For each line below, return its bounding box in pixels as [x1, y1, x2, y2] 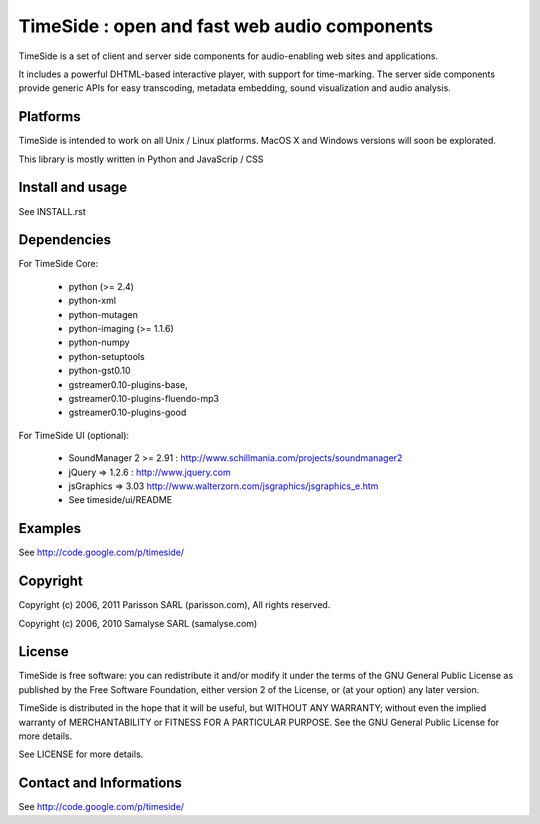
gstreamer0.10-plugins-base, [68, 378, 189, 390]
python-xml [68, 295, 117, 307]
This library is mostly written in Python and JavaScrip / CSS [18, 153, 264, 165]
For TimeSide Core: [18, 258, 99, 270]
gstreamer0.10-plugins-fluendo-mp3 [68, 392, 220, 404]
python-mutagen [68, 308, 139, 320]
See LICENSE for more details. [18, 748, 144, 760]
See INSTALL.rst [18, 205, 87, 217]
